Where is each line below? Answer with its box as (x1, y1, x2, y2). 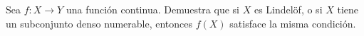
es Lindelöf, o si (254, 2, 323, 16)
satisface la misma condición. (229, 16, 356, 30)
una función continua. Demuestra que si (66, 2, 239, 16)
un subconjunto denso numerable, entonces (6, 16, 193, 30)
